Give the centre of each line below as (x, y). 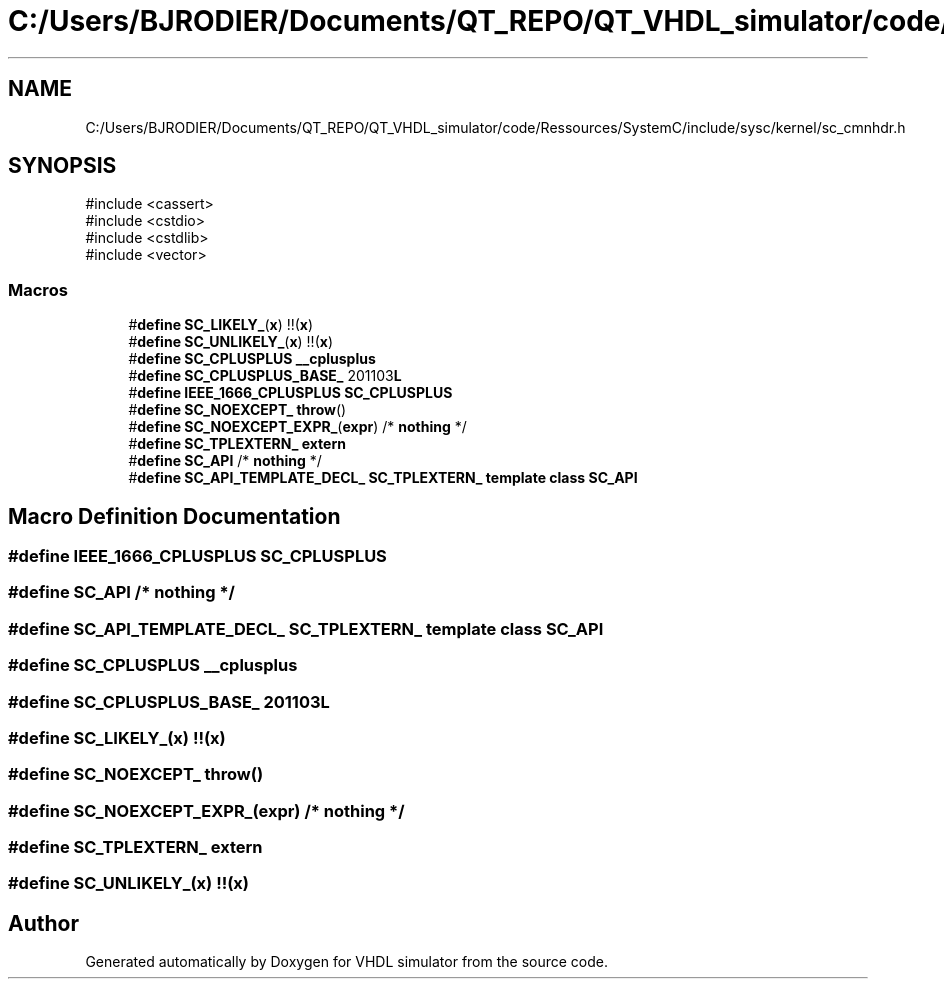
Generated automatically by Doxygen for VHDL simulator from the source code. (347, 962)
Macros (38, 289)
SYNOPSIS (62, 166)
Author (43, 923)
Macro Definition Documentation (174, 516)
